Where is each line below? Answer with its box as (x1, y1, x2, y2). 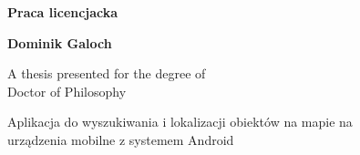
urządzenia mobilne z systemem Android (7, 129, 234, 149)
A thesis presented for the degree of (7, 64, 206, 83)
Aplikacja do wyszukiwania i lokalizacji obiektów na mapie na (7, 112, 353, 131)
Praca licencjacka (7, 3, 118, 21)
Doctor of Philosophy (7, 81, 127, 100)
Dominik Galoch (7, 33, 112, 52)
